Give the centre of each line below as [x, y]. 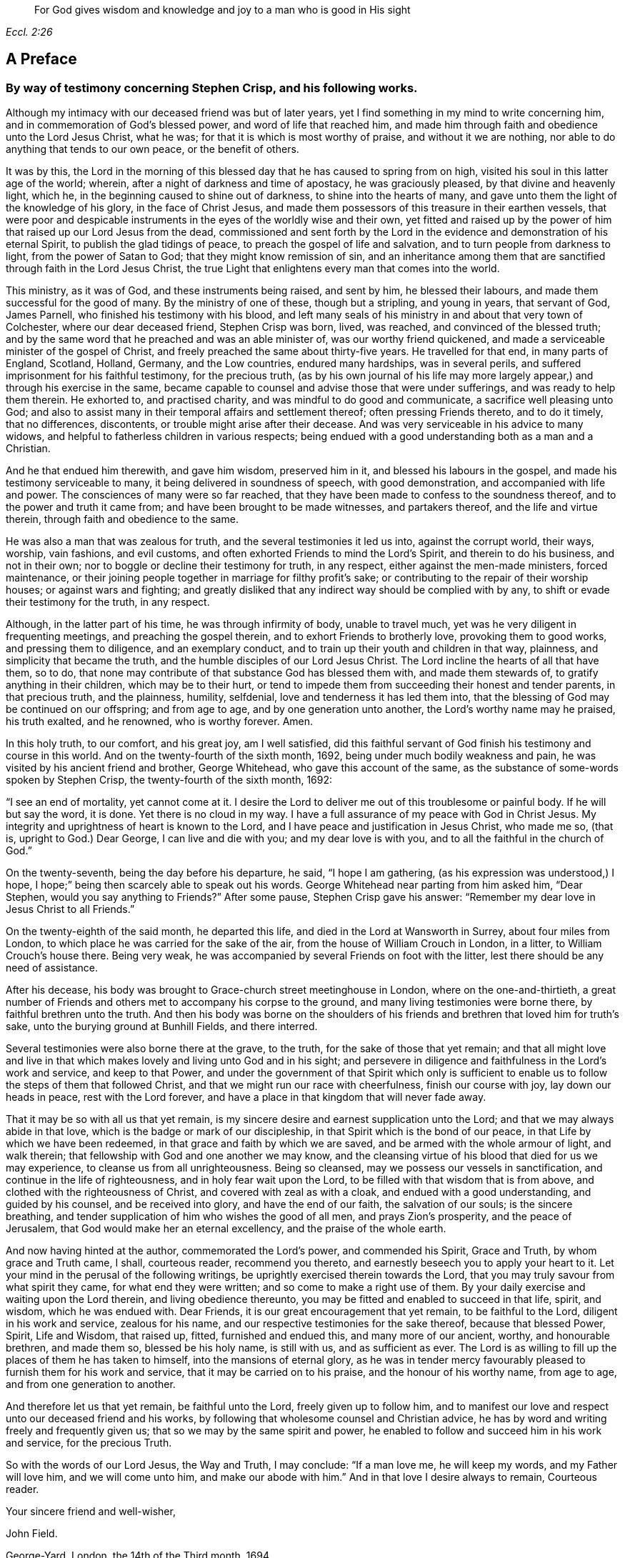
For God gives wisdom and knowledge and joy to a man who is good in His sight [222, 10]
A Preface [41, 59]
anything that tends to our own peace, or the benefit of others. [152, 149]
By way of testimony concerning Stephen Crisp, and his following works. [212, 88]
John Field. [32, 1534]
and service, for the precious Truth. [89, 1443]
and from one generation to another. [91, 1384]
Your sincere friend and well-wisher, [91, 1512]
